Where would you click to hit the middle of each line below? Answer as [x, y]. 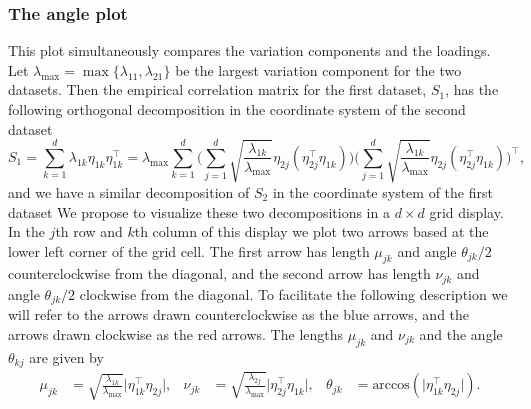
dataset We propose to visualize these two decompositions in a [199, 211]
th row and [89, 231]
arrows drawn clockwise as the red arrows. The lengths [176, 333]
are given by [66, 356]
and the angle [461, 333]
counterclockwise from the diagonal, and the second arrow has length [219, 273]
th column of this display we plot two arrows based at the [311, 231]
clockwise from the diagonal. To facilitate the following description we [293, 293]
